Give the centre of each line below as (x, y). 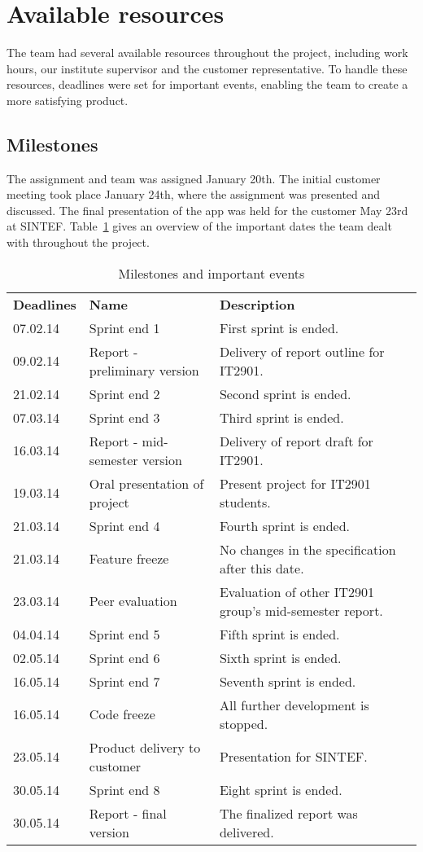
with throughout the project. (78, 242)
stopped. (244, 723)
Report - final (128, 813)
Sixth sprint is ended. (280, 657)
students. (245, 502)
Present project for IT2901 (295, 483)
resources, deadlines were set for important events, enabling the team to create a (207, 84)
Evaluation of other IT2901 (297, 591)
